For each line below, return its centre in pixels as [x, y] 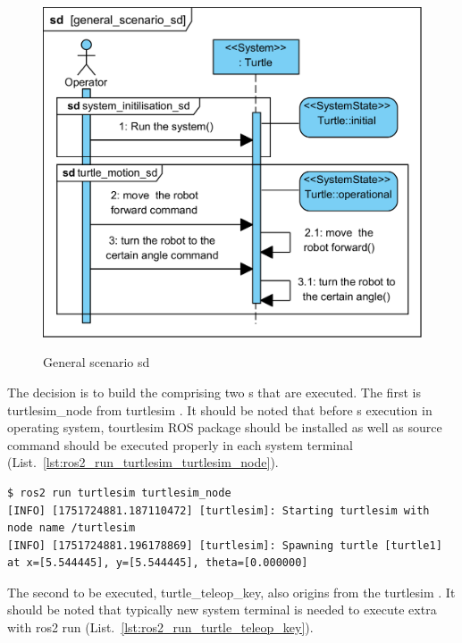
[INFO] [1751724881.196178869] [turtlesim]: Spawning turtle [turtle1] [225, 545]
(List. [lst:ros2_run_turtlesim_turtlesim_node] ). [143, 462]
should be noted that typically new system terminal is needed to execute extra [222, 610]
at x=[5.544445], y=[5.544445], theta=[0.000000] [158, 563]
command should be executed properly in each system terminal [180, 444]
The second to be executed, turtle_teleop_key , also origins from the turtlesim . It [231, 592]
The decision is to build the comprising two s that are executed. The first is [214, 392]
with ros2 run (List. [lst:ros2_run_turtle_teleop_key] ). [160, 627]
